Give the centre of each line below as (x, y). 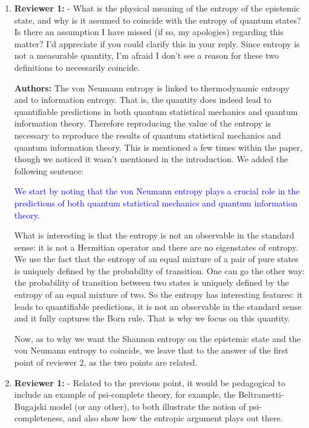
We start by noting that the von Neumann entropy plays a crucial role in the (157, 191)
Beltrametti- (261, 394)
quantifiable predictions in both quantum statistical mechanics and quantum (156, 111)
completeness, (40, 418)
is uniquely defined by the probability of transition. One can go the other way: (160, 270)
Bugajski (30, 406)
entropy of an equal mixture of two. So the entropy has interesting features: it (158, 295)
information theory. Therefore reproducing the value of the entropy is (143, 123)
